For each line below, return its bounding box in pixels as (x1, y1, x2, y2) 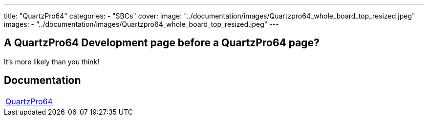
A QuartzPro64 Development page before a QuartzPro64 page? (4, 37, 320, 49)
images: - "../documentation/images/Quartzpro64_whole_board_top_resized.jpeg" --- (4, 20, 279, 28)
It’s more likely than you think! (4, 57, 100, 66)
